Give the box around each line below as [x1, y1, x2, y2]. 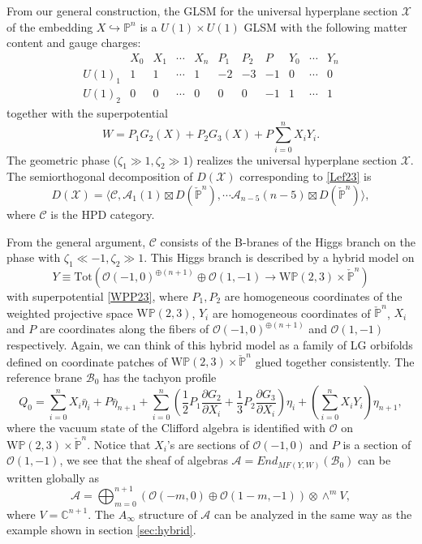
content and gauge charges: [6, 34, 141, 51]
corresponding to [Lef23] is [239, 168, 372, 185]
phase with [6, 249, 61, 266]
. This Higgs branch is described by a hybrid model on [144, 249, 415, 266]
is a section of [342, 435, 411, 452]
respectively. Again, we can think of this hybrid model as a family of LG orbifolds [6, 336, 413, 353]
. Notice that [87, 435, 151, 452]
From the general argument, [6, 233, 146, 250]
